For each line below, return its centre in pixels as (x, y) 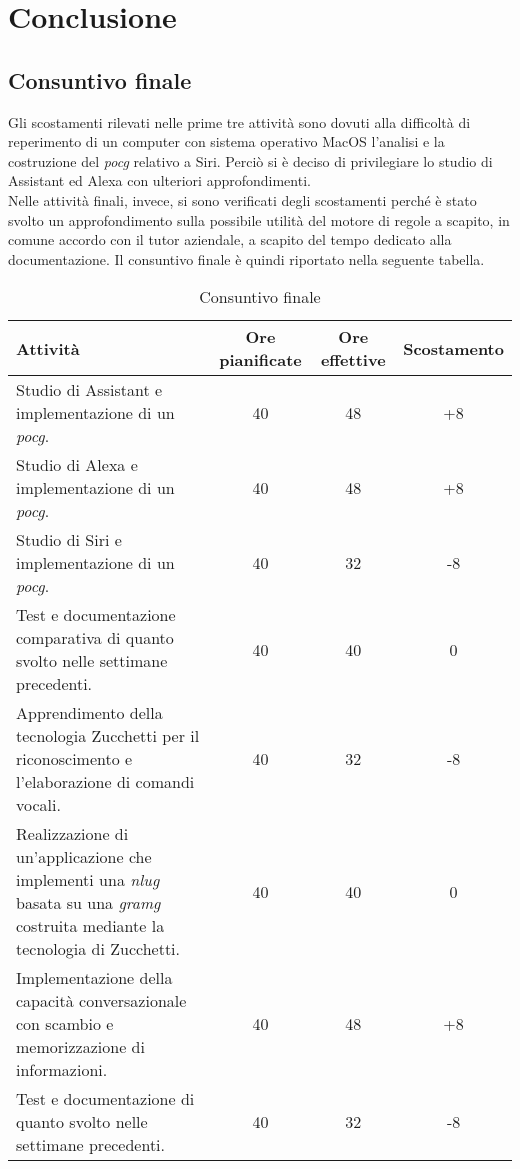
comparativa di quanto (95, 638)
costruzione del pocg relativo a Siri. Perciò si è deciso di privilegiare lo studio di (250, 160)
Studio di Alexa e (77, 465)
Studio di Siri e (69, 540)
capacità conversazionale (101, 1001)
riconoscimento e (74, 759)
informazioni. (62, 1070)
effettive (353, 360)
